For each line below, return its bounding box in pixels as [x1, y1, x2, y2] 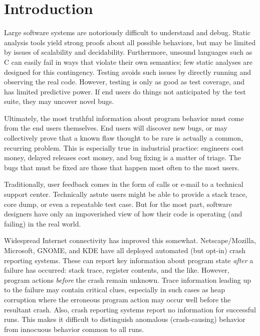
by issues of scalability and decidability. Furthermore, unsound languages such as [4, 47, 252, 57]
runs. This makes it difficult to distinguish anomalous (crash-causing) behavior [4, 314, 245, 324]
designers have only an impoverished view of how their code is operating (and [4, 208, 242, 219]
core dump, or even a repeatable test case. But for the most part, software [4, 198, 232, 209]
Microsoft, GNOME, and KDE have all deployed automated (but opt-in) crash [4, 245, 246, 255]
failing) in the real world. [4, 218, 81, 229]
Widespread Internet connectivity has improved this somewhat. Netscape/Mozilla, [4, 235, 256, 246]
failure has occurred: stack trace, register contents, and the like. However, [4, 265, 229, 275]
